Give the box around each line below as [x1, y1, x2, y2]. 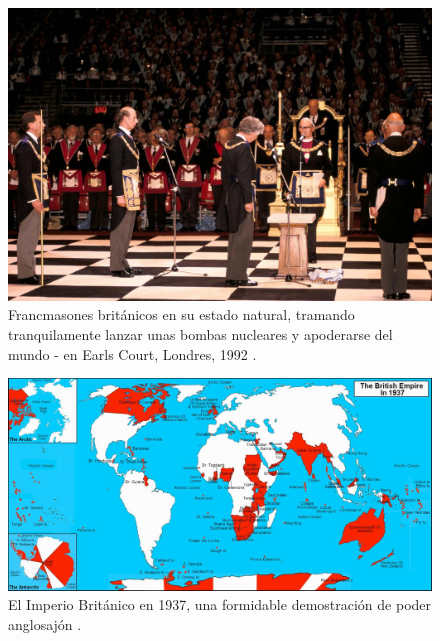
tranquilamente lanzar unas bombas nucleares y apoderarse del [8, 323, 393, 344]
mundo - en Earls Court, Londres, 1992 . [8, 343, 257, 364]
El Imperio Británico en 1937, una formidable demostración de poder [8, 594, 432, 615]
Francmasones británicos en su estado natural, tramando [8, 304, 355, 325]
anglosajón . [8, 613, 82, 634]
